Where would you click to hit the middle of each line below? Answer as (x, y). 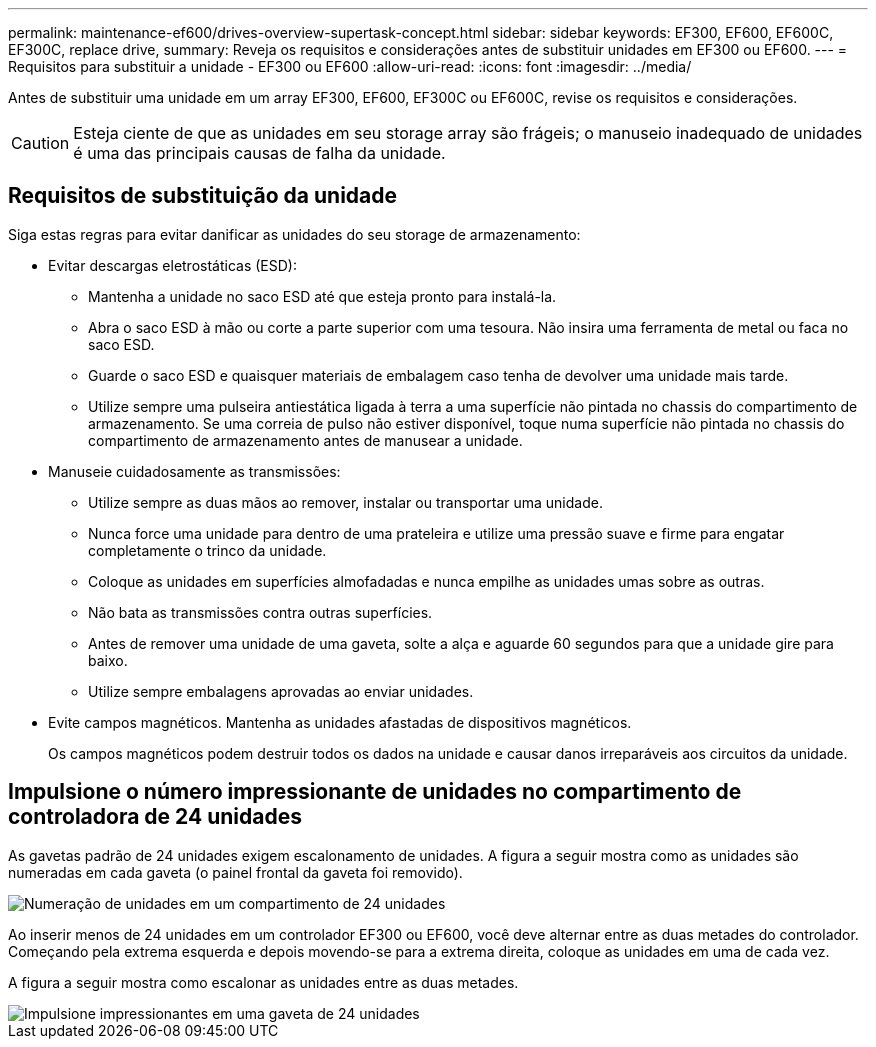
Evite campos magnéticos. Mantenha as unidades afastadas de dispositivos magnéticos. (340, 722)
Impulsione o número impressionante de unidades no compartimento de (375, 792)
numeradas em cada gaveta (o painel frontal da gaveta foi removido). (235, 872)
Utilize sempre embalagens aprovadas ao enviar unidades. (281, 691)
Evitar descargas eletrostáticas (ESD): (172, 265)
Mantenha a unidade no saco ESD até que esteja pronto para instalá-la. (322, 296)
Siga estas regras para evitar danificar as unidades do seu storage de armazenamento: (294, 234)
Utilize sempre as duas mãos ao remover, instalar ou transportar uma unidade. (345, 502)
